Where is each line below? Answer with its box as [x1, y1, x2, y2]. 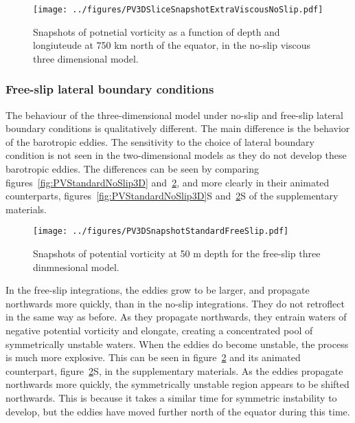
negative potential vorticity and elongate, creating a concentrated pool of [5, 323, 313, 338]
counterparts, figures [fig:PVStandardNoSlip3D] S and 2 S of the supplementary [5, 188, 339, 203]
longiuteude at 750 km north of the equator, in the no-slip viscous [33, 38, 310, 52]
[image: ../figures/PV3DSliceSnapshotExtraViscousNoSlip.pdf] [33, 5, 323, 14]
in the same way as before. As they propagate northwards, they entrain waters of [5, 310, 347, 324]
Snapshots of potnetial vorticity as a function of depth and [33, 24, 280, 39]
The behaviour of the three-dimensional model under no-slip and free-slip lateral [5, 107, 344, 122]
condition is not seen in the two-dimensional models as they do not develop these [5, 148, 347, 162]
